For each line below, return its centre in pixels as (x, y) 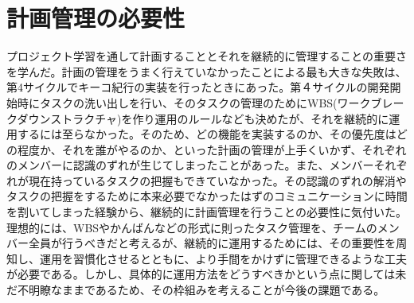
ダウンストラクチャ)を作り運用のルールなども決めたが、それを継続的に (203, 118)
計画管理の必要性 (96, 18)
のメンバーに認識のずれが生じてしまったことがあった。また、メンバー (190, 165)
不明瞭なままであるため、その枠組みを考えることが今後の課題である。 (201, 290)
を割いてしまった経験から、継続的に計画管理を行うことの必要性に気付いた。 (207, 212)
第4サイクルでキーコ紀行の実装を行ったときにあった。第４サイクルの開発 (198, 87)
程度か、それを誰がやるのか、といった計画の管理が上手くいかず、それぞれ (212, 149)
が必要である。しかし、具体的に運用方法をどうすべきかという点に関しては (201, 274)
